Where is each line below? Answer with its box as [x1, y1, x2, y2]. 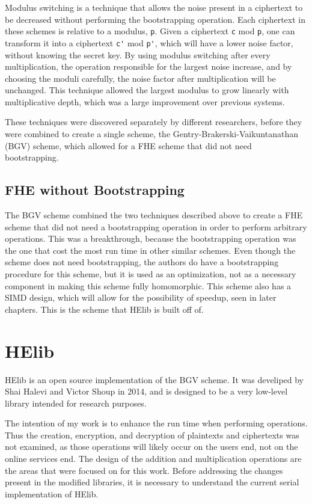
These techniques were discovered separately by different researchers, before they [5, 115, 302, 128]
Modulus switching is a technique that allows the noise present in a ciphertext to [5, 1, 303, 13]
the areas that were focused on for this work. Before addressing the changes [5, 464, 283, 476]
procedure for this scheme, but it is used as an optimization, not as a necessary [5, 268, 296, 280]
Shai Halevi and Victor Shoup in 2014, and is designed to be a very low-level [5, 385, 288, 398]
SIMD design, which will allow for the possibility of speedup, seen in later [5, 291, 277, 304]
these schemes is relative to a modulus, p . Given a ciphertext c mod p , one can [5, 25, 295, 37]
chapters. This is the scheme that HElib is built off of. [5, 303, 204, 315]
